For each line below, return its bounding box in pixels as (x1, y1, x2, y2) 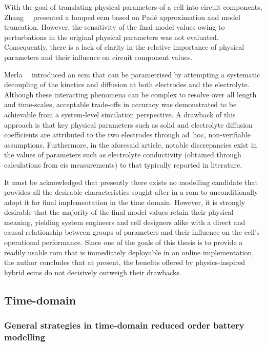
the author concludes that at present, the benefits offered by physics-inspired (4, 257, 245, 268)
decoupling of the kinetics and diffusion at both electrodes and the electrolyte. (4, 79, 250, 90)
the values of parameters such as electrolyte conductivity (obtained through (4, 149, 241, 160)
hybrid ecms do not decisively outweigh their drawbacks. (4, 267, 181, 277)
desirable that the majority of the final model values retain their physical (4, 207, 234, 217)
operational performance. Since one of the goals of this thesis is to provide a (4, 237, 243, 248)
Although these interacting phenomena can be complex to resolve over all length (4, 89, 257, 99)
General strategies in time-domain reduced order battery (4, 319, 244, 332)
